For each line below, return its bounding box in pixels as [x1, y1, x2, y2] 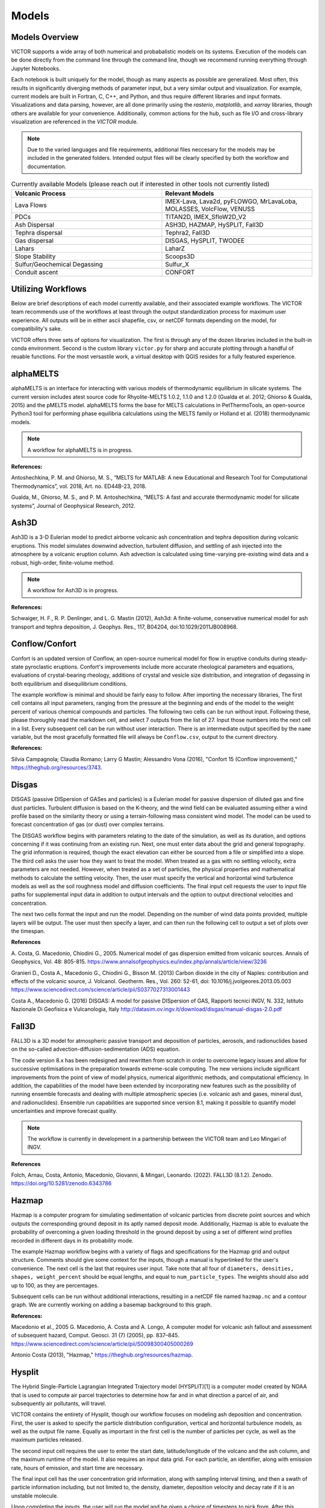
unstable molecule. [11, 1492, 58, 1499]
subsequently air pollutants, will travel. [11, 1399, 107, 1407]
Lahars [14, 244, 34, 253]
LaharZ [165, 244, 185, 253]
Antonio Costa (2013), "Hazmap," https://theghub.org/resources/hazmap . [11, 1351, 193, 1358]
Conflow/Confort [11, 639, 77, 649]
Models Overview [11, 32, 79, 42]
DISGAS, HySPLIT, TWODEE [165, 236, 245, 244]
